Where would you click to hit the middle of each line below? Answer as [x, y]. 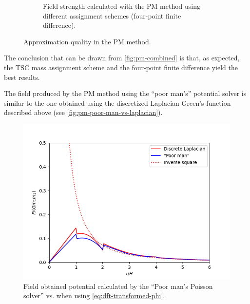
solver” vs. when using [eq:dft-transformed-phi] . [94, 295]
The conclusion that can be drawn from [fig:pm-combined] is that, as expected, [122, 58]
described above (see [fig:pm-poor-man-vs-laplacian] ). [83, 112]
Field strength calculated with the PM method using [122, 6]
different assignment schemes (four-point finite [112, 15]
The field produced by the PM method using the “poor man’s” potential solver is [125, 93]
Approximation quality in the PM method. [87, 41]
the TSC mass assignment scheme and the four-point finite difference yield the [121, 67]
